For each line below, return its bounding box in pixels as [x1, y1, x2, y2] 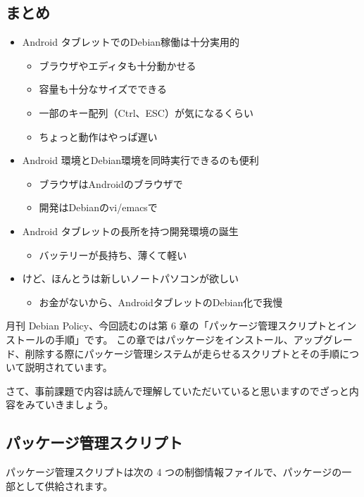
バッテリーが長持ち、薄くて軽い [39, 247, 187, 262]
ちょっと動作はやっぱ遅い [39, 129, 158, 144]
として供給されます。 [15, 478, 113, 493]
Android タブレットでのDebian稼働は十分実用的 [22, 34, 240, 49]
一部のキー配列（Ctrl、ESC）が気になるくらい [39, 105, 253, 120]
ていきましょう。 [34, 397, 114, 412]
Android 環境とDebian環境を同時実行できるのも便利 [22, 153, 259, 168]
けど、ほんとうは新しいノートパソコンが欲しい [22, 271, 239, 286]
